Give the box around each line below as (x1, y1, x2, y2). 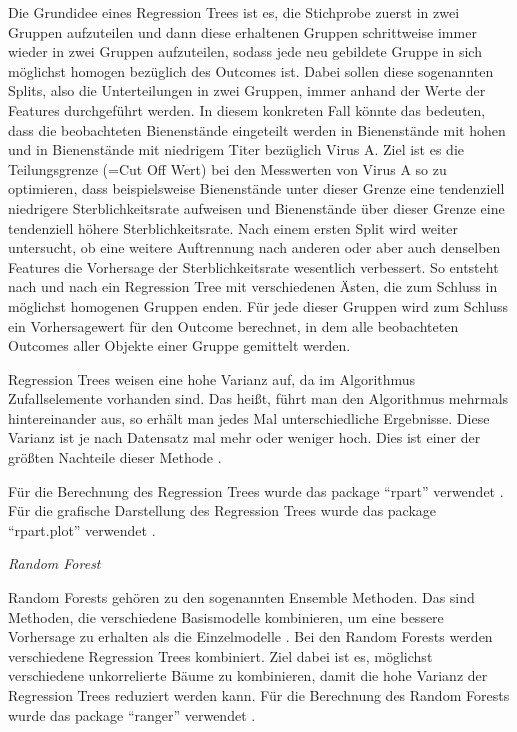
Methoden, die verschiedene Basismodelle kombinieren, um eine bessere (8, 606, 444, 627)
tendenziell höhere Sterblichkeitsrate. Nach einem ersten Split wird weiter (8, 217, 458, 238)
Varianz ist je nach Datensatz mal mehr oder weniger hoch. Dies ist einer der (8, 427, 481, 448)
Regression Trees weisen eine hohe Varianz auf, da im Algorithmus (8, 368, 416, 389)
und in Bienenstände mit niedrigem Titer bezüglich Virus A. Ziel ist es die (8, 139, 464, 160)
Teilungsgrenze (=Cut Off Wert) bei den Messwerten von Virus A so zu (8, 158, 447, 179)
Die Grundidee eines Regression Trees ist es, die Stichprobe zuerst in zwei (8, 2, 460, 22)
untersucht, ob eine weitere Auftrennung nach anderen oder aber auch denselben (8, 237, 501, 258)
